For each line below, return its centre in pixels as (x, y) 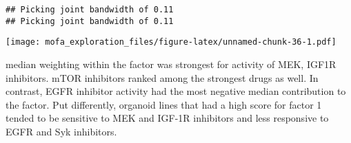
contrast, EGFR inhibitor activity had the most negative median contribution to (176, 91)
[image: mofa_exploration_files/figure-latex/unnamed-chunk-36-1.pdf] (171, 42)
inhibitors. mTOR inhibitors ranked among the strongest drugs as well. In (162, 77)
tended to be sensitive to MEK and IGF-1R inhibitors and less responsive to (167, 118)
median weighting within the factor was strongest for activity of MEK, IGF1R (171, 64)
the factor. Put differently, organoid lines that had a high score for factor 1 (164, 104)
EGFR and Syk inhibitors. (61, 131)
